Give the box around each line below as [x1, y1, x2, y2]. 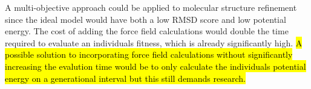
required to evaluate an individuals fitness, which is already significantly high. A [5, 36, 303, 49]
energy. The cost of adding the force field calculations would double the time [5, 25, 289, 37]
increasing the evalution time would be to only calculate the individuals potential [5, 60, 306, 72]
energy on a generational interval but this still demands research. [5, 72, 246, 84]
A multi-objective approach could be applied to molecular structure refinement [5, 1, 297, 13]
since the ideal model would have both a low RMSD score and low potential [5, 13, 286, 25]
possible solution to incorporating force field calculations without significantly [5, 48, 293, 61]
